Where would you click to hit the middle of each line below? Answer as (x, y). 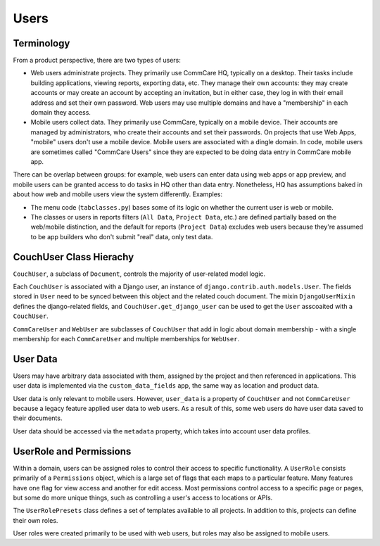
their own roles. (36, 520)
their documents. (38, 418)
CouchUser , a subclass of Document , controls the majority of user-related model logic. (139, 274)
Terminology (42, 43)
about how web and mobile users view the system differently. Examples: (118, 194)
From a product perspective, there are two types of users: (97, 61)
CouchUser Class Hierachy (74, 257)
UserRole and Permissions (72, 451)
